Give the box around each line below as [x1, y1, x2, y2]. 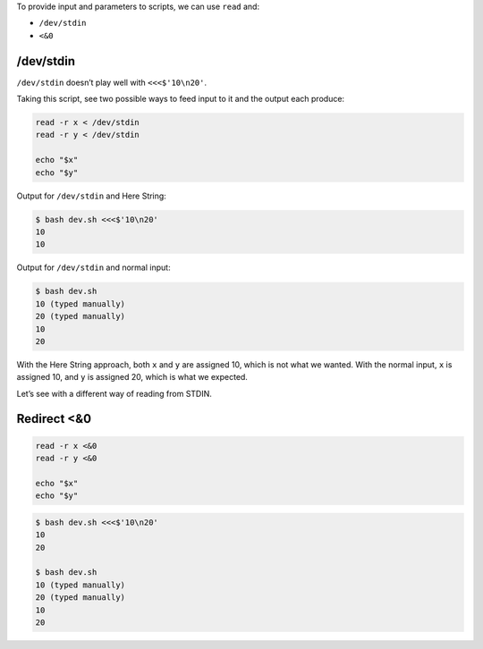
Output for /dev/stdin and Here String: [16, 190, 167, 201]
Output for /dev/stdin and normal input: [16, 262, 171, 273]
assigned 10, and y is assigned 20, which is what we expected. [16, 372, 248, 383]
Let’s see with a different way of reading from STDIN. [16, 388, 212, 399]
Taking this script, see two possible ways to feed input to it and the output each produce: [16, 94, 344, 105]
